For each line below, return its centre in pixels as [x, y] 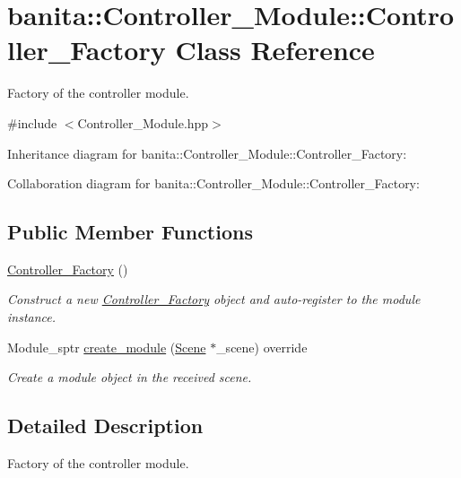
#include [32, 122]
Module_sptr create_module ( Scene [107, 347]
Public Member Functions [130, 232]
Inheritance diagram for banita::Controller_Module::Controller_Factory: [207, 153]
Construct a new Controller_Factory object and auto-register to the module [214, 299]
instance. [32, 317]
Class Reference [275, 50]
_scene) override [262, 347]
